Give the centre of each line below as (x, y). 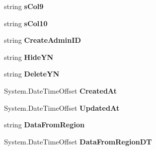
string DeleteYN (32, 74)
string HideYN (29, 57)
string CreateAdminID (43, 40)
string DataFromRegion (44, 125)
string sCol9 (24, 6)
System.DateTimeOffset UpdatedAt (62, 107)
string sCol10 (26, 23)
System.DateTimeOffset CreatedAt (61, 90)
